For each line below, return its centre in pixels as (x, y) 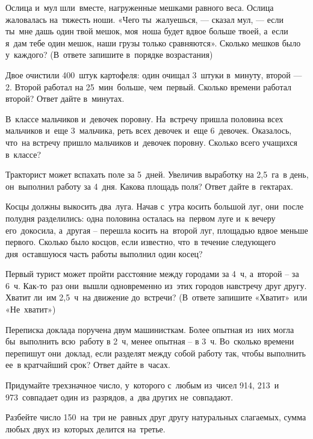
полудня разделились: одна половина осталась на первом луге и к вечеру (141, 218)
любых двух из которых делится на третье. (85, 428)
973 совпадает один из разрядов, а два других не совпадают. (119, 397)
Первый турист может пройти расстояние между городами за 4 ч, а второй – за (152, 274)
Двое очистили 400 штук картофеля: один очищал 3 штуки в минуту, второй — (154, 74)
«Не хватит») (31, 309)
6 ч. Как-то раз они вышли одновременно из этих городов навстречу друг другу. (156, 285)
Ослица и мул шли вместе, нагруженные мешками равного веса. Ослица (140, 7)
